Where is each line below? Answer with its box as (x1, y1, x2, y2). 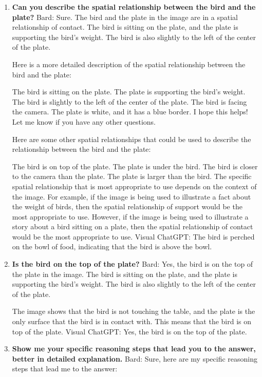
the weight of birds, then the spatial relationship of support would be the (12, 201, 242, 212)
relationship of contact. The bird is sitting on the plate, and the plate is (12, 22, 238, 32)
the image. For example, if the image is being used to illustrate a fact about (12, 191, 251, 202)
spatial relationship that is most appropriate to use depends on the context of (12, 181, 257, 191)
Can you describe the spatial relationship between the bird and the (12, 2, 256, 12)
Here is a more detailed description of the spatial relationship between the (12, 58, 246, 69)
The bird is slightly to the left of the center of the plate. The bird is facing (12, 96, 247, 107)
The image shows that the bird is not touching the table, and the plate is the (12, 306, 255, 316)
